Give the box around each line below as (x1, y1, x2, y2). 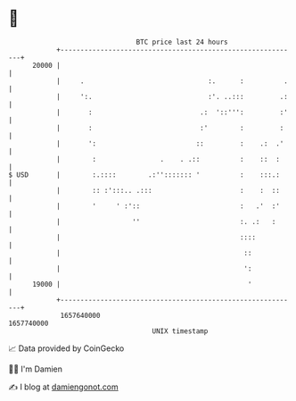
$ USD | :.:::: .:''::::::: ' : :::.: (8, 170, 280, 180)
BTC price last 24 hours (136, 38, 228, 46)
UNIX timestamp (152, 326, 209, 336)
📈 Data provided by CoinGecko (8, 343, 125, 354)
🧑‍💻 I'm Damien (8, 363, 63, 374)
